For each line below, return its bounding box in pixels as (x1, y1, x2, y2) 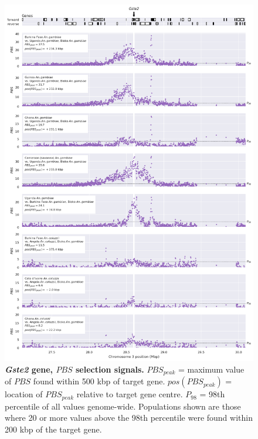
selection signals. (76, 363, 144, 375)
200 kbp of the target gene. (5, 423, 102, 435)
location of (5, 388, 43, 400)
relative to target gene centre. (76, 388, 183, 400)
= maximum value (178, 363, 245, 375)
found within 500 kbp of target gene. (33, 375, 165, 387)
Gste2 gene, (5, 363, 53, 375)
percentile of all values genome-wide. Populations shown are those (5, 400, 241, 412)
